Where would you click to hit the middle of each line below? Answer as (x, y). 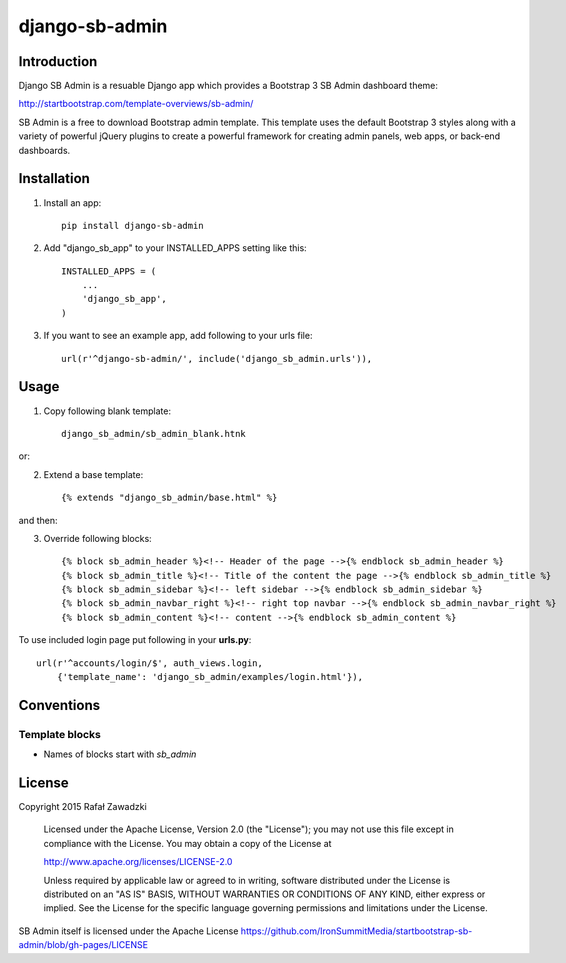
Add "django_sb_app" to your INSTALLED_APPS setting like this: (175, 248)
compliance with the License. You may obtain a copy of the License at (187, 843)
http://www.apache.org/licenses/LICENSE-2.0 (138, 862)
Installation (54, 178)
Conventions (59, 705)
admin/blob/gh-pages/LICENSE (83, 945)
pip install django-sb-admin (132, 225)
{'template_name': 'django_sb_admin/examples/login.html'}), (210, 677)
